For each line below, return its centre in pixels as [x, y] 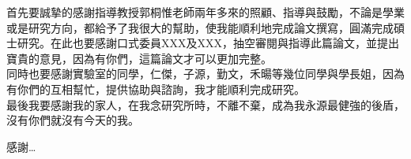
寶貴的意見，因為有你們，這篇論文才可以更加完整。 [139, 58]
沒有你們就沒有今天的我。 [73, 120]
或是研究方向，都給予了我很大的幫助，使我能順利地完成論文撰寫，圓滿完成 [200, 27]
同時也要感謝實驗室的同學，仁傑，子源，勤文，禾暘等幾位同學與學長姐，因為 [205, 74]
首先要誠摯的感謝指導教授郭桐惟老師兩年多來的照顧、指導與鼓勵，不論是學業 [205, 12]
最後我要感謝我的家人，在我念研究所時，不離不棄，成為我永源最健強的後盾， [205, 104]
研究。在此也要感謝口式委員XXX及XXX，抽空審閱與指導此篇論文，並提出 [208, 43]
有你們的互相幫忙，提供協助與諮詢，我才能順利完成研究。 [156, 89]
